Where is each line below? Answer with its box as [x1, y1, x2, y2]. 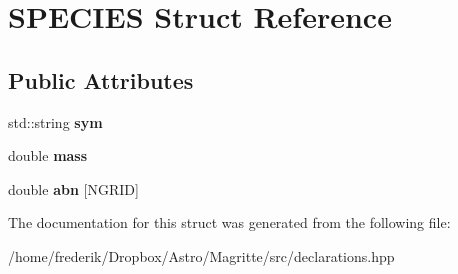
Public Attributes [8, 64, 194, 95]
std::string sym [8, 111, 103, 132]
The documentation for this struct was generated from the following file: [8, 212, 451, 233]
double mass [8, 145, 88, 166]
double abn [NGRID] [8, 178, 139, 199]
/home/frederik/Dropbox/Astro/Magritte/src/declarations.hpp [8, 245, 395, 266]
